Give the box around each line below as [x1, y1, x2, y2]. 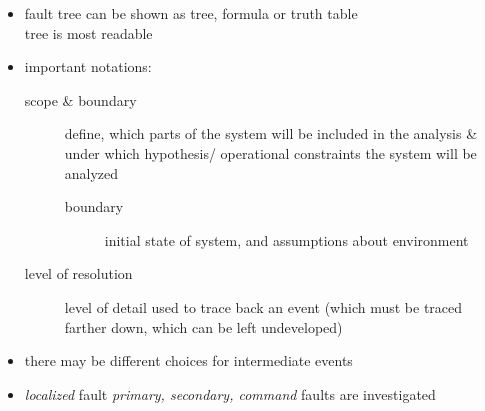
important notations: [24, 56, 152, 77]
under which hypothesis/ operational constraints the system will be [64, 142, 477, 163]
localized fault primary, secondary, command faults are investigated [24, 383, 436, 404]
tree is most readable [24, 22, 153, 43]
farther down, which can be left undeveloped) [64, 316, 343, 337]
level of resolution [24, 263, 133, 284]
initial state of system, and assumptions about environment [104, 229, 469, 250]
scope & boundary [24, 89, 137, 110]
